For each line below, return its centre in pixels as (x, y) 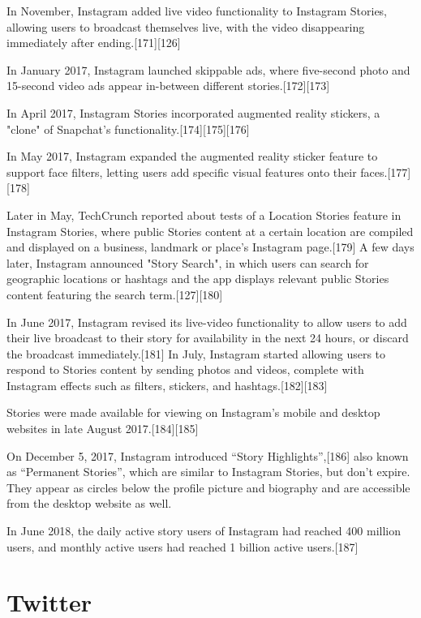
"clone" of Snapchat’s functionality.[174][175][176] (128, 129)
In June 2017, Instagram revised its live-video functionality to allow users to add (207, 322)
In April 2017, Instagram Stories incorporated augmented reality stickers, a (193, 112)
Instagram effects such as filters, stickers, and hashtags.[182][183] (167, 385)
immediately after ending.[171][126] (94, 43)
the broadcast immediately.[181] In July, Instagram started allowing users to (196, 353)
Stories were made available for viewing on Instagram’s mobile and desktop (193, 412)
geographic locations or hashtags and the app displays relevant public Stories (198, 279)
